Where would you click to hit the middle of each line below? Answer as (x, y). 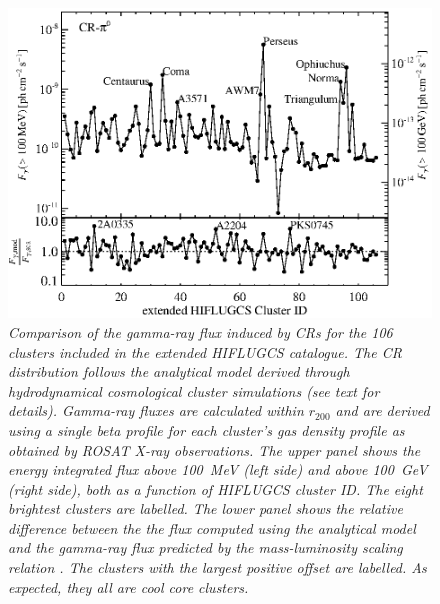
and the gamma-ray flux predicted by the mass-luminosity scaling (205, 547)
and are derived (382, 410)
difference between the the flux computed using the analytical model (212, 527)
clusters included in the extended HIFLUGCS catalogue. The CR (205, 351)
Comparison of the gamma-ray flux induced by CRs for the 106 (200, 331)
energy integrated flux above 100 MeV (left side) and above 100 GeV (218, 469)
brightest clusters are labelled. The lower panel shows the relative (205, 508)
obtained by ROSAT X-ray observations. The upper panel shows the (214, 449)
